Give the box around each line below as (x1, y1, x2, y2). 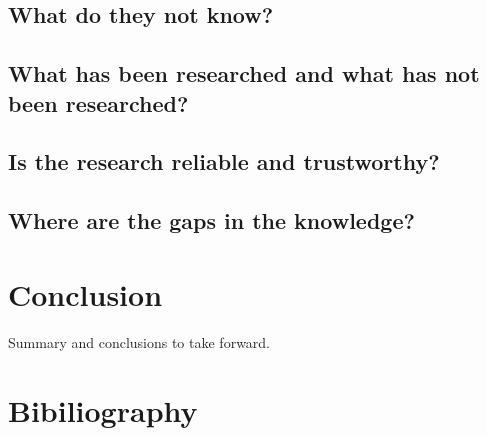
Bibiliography (8, 390, 198, 431)
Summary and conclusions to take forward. (8, 331, 271, 352)
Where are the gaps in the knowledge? (8, 205, 415, 236)
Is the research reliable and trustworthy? (8, 146, 440, 177)
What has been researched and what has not (8, 58, 480, 89)
